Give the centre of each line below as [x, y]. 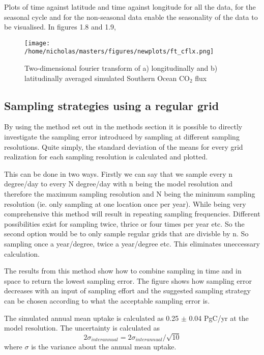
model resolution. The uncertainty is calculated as [82, 328]
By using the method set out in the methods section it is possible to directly [123, 127]
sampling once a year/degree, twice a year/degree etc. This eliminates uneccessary [132, 244]
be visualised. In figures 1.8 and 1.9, [60, 27]
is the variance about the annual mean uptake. [104, 346]
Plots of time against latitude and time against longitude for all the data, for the [130, 7]
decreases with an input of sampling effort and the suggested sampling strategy [127, 291]
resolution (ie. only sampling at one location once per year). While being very [125, 203]
